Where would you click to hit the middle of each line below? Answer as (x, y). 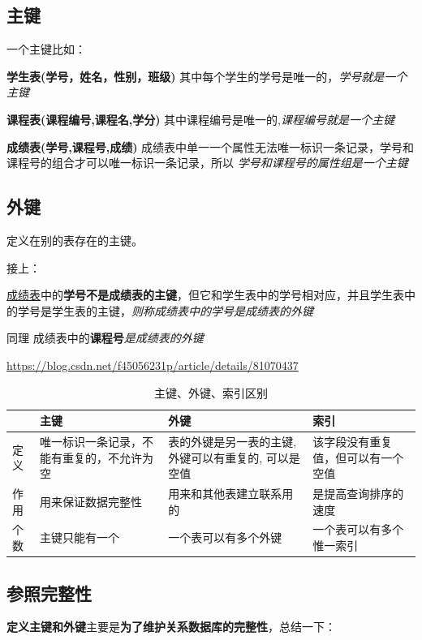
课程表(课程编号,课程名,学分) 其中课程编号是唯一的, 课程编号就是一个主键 (201, 119)
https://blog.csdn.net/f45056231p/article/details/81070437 (153, 365)
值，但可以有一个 (358, 457)
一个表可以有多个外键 (225, 537)
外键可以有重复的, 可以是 (234, 457)
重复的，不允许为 (108, 457)
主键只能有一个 (80, 537)
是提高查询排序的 (358, 493)
